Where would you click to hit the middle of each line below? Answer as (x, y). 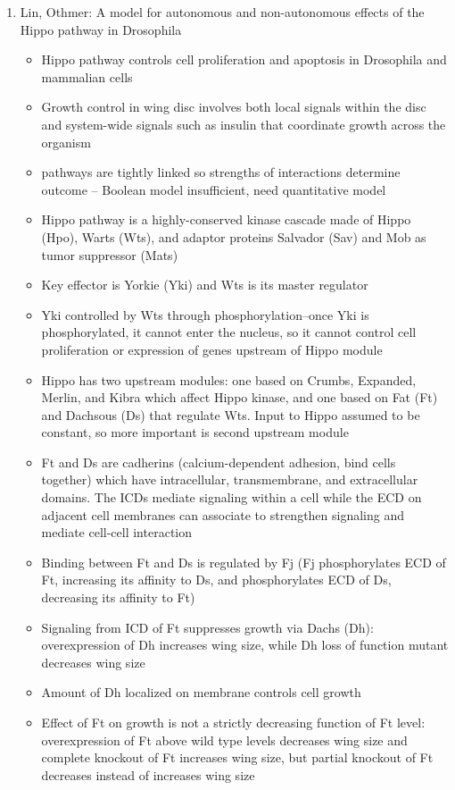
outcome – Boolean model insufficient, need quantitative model (214, 189)
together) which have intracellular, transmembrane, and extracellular (230, 479)
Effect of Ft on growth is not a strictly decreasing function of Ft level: (233, 722)
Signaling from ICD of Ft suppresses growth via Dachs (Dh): (207, 627)
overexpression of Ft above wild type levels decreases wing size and (224, 740)
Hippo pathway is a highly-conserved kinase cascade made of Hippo (226, 219)
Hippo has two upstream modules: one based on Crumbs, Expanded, (229, 379)
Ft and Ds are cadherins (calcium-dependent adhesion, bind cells (219, 462)
